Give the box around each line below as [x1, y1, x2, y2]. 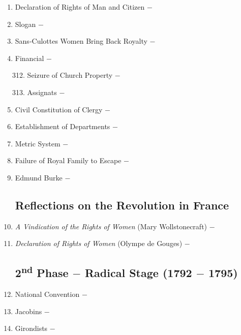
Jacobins [15, 306, 42, 316]
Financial [15, 52, 44, 63]
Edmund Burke [15, 172, 63, 182]
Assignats [27, 86, 57, 97]
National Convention [15, 289, 80, 299]
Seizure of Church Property [27, 70, 113, 80]
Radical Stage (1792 [84, 265, 192, 281]
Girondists [15, 323, 48, 333]
